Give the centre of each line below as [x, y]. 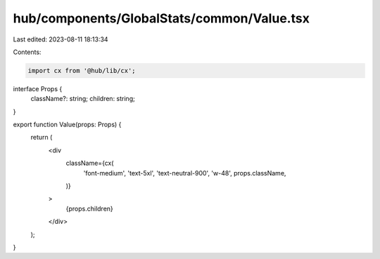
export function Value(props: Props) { [67, 125]
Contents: [27, 52]
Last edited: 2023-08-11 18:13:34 [61, 39]
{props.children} [90, 208]
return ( [42, 138]
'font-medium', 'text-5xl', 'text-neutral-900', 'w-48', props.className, [185, 173]
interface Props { [38, 88]
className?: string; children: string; [83, 99]
